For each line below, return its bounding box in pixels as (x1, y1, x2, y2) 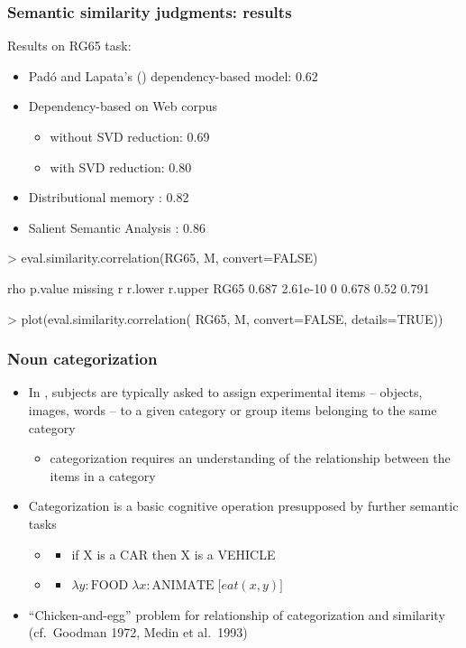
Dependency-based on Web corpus (28, 97, 218, 116)
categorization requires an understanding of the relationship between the (50, 449, 451, 467)
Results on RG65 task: (7, 36, 132, 55)
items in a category (50, 466, 156, 485)
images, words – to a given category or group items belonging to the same (28, 400, 437, 419)
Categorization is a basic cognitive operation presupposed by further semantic (28, 496, 459, 515)
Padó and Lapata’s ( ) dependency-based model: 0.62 (28, 66, 318, 85)
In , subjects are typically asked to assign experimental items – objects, (28, 383, 423, 402)
